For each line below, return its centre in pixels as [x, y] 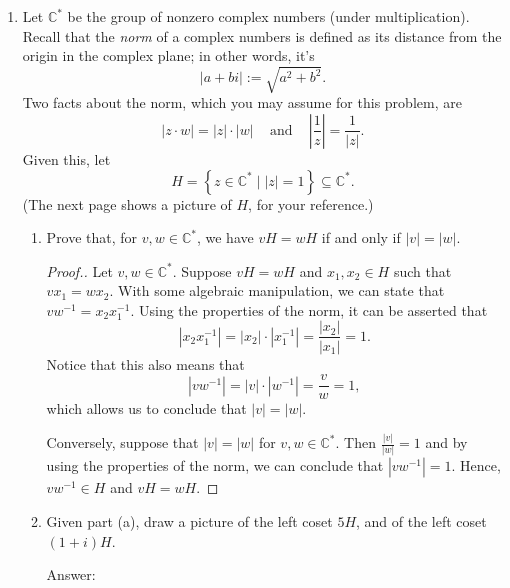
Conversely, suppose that [122, 442]
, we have [225, 237]
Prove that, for [92, 237]
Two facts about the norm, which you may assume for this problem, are [242, 102]
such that [422, 270]
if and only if [361, 237]
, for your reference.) [311, 203]
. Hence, [476, 465]
